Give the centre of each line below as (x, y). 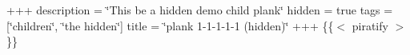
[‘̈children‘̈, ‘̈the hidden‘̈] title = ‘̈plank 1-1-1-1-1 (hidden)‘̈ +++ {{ (170, 25)
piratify (370, 25)
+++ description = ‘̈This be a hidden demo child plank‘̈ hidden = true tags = (200, 10)
